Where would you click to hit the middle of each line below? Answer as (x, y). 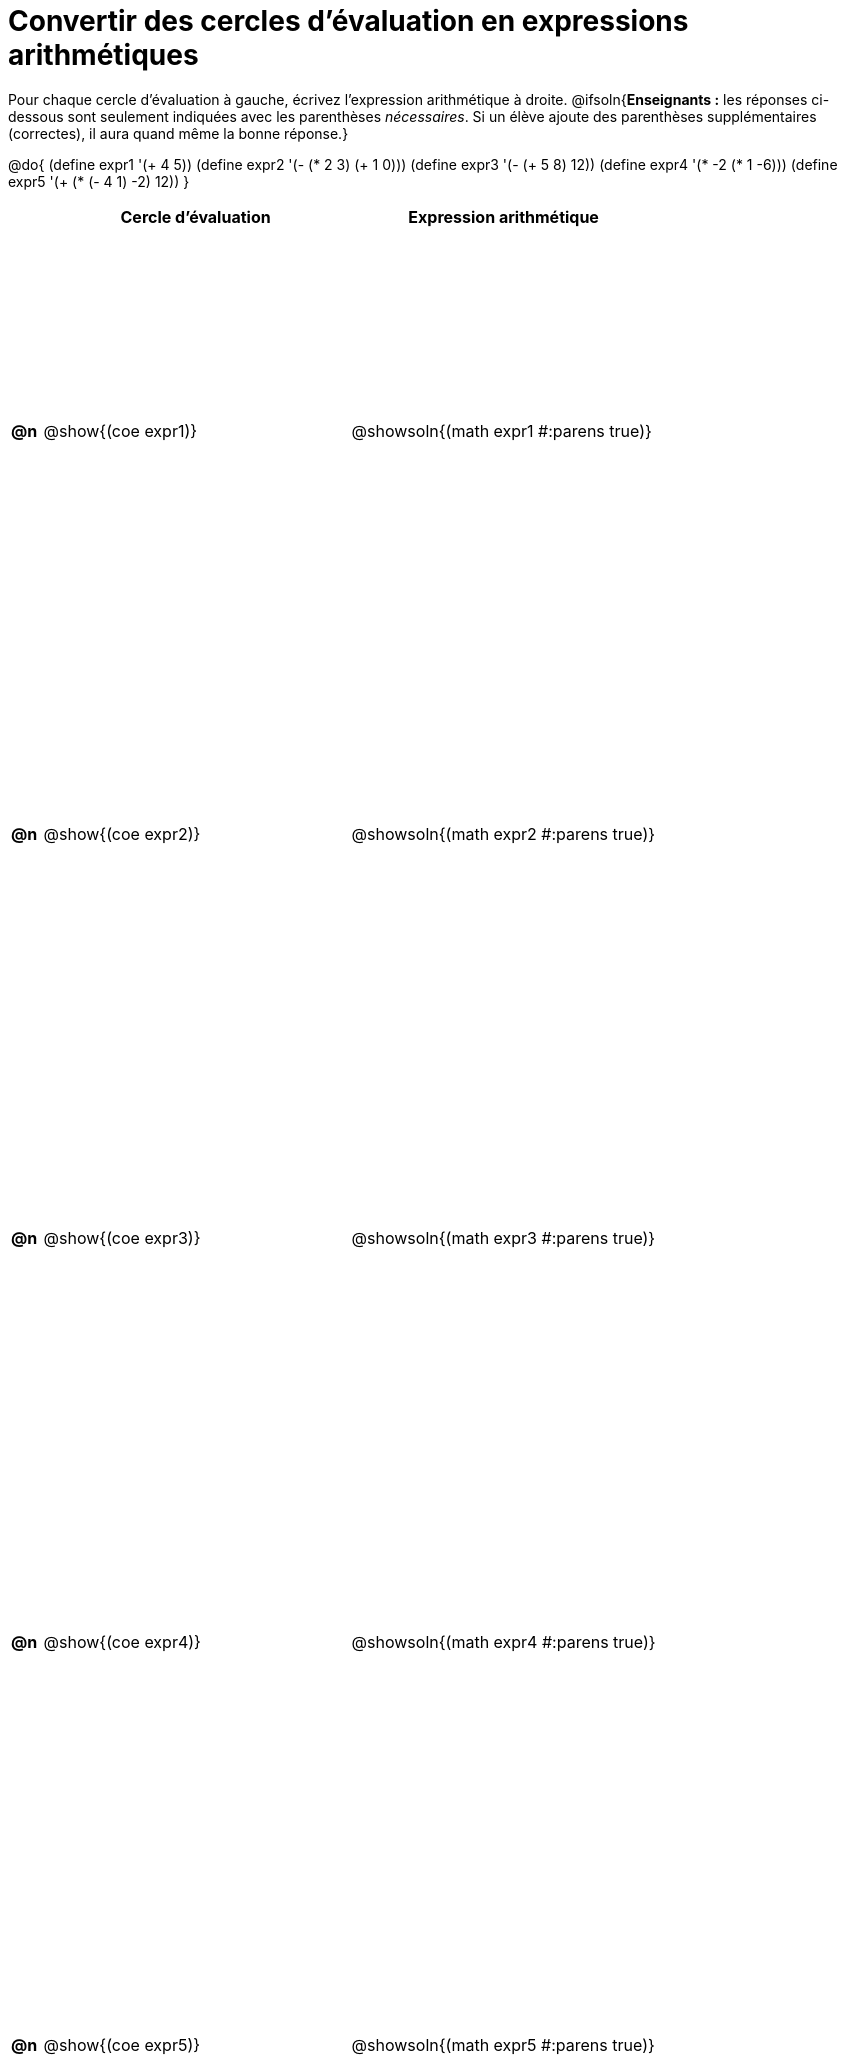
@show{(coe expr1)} (120, 430)
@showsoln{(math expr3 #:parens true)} (503, 1237)
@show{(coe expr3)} (122, 1237)
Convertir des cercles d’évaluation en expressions (348, 21)
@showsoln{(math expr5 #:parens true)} (503, 2045)
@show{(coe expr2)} (122, 834)
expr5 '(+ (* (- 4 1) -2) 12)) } (99, 181)
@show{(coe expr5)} (122, 2045)
